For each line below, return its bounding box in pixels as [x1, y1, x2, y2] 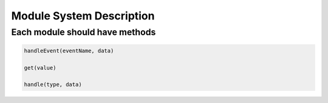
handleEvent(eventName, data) [24, 47, 114, 54]
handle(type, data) [24, 81, 82, 88]
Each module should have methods [11, 27, 156, 38]
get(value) [24, 64, 56, 71]
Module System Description [11, 9, 155, 22]
